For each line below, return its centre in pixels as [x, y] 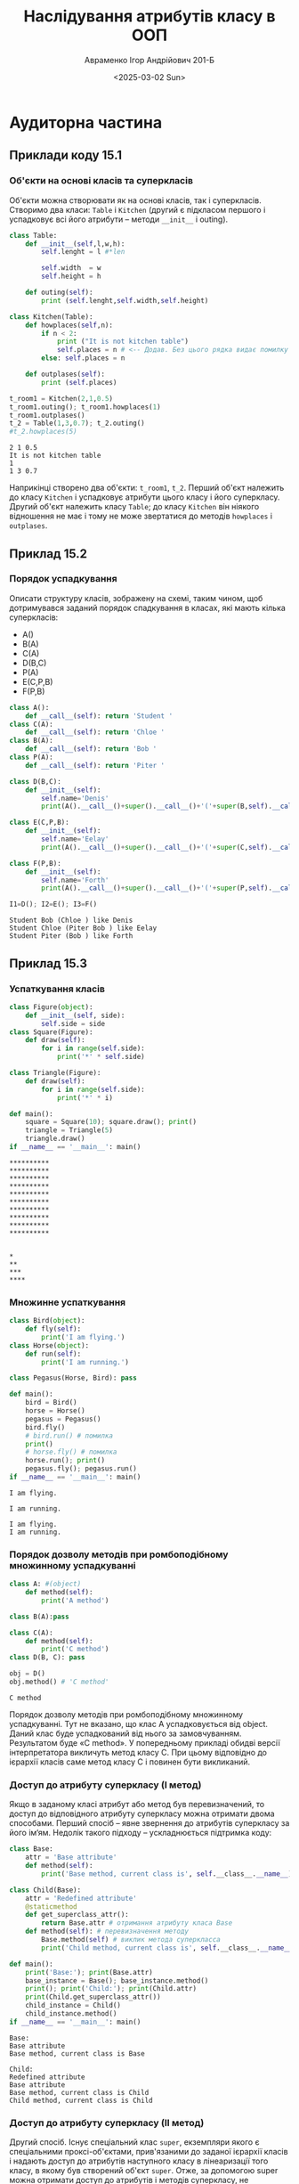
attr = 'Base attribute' [71, 1858]
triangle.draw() [56, 1139]
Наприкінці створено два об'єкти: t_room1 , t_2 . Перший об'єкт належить [147, 488]
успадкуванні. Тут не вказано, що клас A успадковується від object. [139, 1724]
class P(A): [31, 758]
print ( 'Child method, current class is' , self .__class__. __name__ [167, 1948]
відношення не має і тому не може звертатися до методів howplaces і [141, 516]
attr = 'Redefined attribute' [81, 1898]
